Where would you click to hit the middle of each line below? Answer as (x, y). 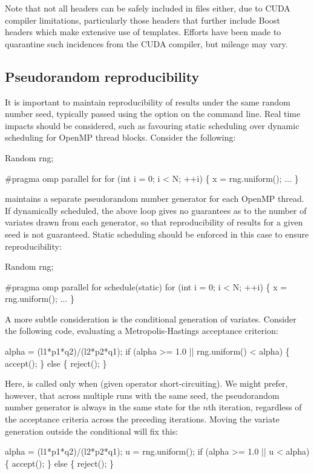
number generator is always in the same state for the (103, 407)
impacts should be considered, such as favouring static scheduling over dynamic (152, 125)
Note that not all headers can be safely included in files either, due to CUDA (148, 8)
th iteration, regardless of (255, 407)
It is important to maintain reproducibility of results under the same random (148, 102)
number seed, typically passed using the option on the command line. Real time (153, 114)
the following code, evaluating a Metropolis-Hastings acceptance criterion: (142, 331)
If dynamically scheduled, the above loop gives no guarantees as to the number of (156, 210)
